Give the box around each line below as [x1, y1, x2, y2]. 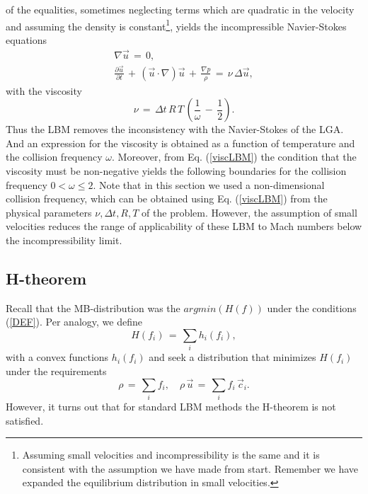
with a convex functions [6, 350, 109, 364]
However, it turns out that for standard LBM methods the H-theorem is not [6, 399, 336, 414]
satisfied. [6, 413, 44, 427]
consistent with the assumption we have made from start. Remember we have [22, 461, 359, 476]
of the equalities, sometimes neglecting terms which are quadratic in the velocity [6, 2, 355, 16]
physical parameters [6, 205, 92, 219]
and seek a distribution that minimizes [149, 350, 316, 364]
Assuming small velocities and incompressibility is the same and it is [22, 447, 320, 462]
